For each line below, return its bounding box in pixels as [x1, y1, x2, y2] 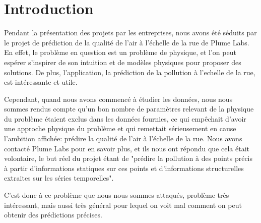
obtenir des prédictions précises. [4, 209, 102, 220]
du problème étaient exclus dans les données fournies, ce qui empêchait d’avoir [4, 113, 246, 124]
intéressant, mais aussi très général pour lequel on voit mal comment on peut [4, 199, 242, 210]
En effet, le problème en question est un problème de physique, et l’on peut [4, 47, 236, 58]
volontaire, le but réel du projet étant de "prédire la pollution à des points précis [4, 153, 253, 163]
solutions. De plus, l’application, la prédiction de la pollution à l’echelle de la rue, [4, 67, 255, 77]
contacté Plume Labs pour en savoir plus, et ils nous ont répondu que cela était [4, 143, 249, 153]
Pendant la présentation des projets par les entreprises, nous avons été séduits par [4, 27, 257, 38]
